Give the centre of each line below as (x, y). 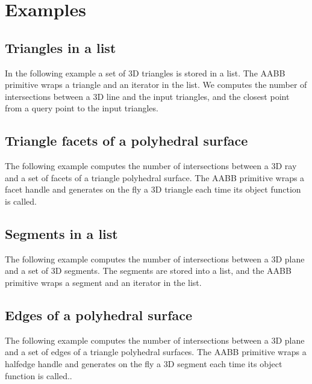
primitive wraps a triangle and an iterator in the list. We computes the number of (156, 85)
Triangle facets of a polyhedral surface (126, 141)
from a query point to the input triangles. (82, 108)
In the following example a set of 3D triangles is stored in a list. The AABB (145, 73)
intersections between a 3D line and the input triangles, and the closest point (147, 96)
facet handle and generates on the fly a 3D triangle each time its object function (153, 189)
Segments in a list (61, 233)
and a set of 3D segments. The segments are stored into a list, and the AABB (148, 271)
